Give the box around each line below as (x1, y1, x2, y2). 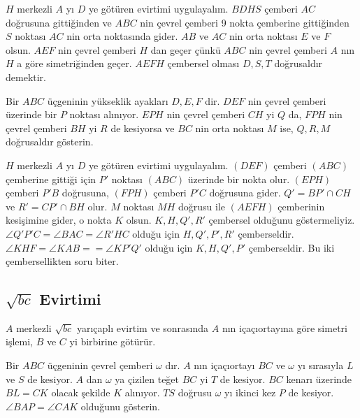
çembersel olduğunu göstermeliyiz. (208, 212, 355, 227)
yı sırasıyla (297, 358, 344, 373)
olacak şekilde (51, 385, 110, 400)
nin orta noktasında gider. (66, 29, 178, 43)
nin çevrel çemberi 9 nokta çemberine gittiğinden (140, 15, 350, 29)
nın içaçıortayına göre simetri (222, 320, 347, 335)
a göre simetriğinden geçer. (17, 56, 132, 71)
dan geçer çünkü (150, 42, 221, 57)
